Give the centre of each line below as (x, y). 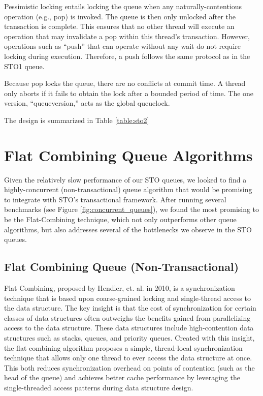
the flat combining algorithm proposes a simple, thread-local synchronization (123, 347)
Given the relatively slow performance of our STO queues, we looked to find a (125, 179)
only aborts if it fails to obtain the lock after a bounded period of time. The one (129, 93)
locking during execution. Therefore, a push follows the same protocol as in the (127, 56)
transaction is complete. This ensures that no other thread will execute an (119, 26)
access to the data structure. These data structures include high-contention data (129, 328)
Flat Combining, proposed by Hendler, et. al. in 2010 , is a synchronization (120, 288)
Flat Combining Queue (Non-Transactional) (122, 267)
